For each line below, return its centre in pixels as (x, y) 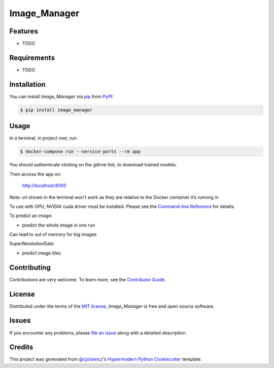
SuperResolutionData (32, 244)
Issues (20, 321)
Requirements (32, 58)
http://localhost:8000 (44, 186)
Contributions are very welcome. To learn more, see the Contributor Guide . (88, 279)
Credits (21, 347)
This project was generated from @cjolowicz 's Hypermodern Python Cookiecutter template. (106, 359)
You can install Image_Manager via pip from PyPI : (61, 96)
